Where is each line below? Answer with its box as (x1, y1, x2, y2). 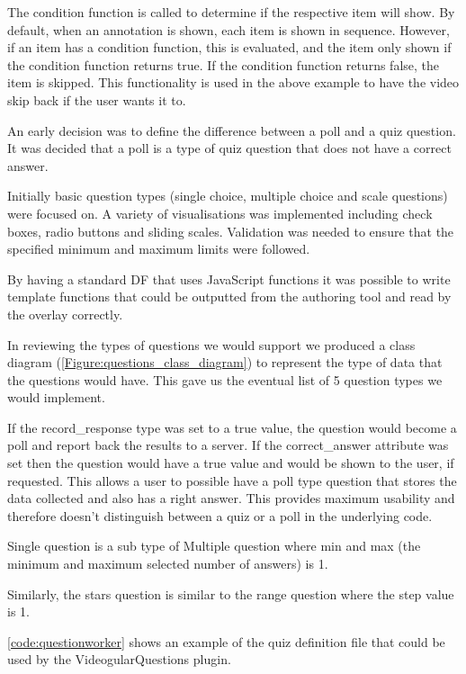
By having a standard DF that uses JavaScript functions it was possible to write (7, 269, 451, 288)
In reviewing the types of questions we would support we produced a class (7, 335, 416, 354)
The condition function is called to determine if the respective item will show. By (7, 3, 455, 21)
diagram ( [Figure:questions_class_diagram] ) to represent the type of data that (7, 353, 443, 372)
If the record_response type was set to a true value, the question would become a (7, 418, 457, 436)
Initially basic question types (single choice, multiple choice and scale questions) (7, 186, 448, 205)
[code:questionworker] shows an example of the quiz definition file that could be (7, 632, 445, 651)
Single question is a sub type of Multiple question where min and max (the (7, 536, 421, 555)
